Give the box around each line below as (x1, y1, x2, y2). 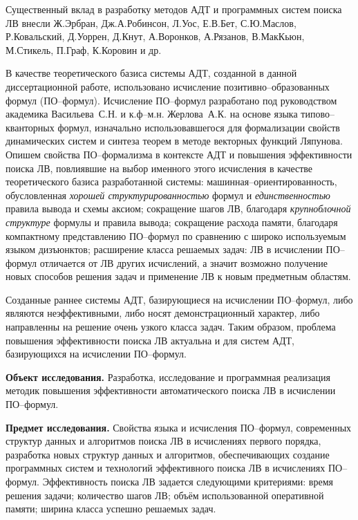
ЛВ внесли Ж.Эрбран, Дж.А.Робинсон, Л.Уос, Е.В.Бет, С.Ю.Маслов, (6, 15, 296, 30)
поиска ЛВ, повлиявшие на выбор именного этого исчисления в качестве (6, 160, 313, 175)
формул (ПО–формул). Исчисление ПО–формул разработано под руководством (6, 93, 337, 107)
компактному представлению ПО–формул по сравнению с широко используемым (6, 228, 346, 243)
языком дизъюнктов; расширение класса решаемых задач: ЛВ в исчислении (6, 242, 323, 257)
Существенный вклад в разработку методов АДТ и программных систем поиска (6, 2, 342, 16)
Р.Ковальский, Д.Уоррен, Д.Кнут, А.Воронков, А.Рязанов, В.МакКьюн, (6, 29, 305, 44)
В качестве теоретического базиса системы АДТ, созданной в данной (6, 66, 297, 80)
